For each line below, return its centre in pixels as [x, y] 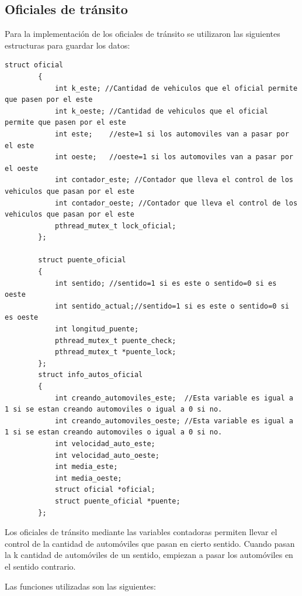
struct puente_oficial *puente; [117, 501]
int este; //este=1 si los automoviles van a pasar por [172, 134]
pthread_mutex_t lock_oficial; [115, 226]
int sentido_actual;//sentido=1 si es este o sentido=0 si [172, 306]
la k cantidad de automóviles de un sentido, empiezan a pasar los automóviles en [149, 555]
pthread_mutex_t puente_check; [115, 340]
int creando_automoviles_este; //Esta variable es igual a [174, 398]
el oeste [22, 168]
